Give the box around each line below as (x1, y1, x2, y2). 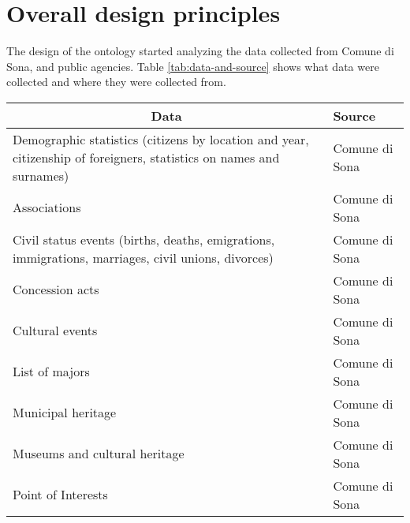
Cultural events (13, 321, 98, 340)
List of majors (13, 362, 90, 381)
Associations (13, 198, 81, 217)
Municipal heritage (13, 403, 117, 422)
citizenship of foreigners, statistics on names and (13, 148, 280, 166)
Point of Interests (13, 485, 108, 504)
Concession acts (13, 280, 99, 299)
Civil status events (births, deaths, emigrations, (13, 230, 275, 248)
